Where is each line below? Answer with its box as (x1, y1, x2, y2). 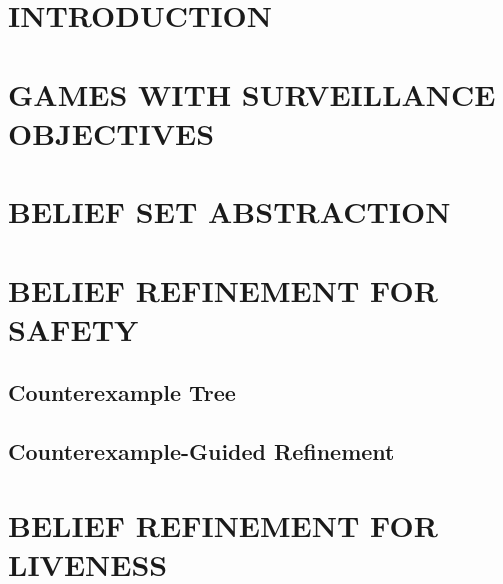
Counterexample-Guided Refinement (8, 436, 395, 467)
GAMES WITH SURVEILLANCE (8, 73, 496, 114)
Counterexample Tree (8, 377, 236, 408)
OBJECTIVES (8, 112, 215, 153)
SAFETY (8, 308, 139, 349)
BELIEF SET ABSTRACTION (8, 191, 451, 232)
